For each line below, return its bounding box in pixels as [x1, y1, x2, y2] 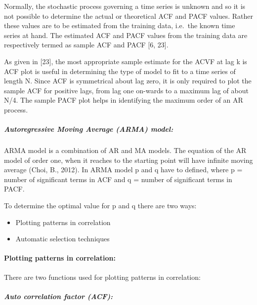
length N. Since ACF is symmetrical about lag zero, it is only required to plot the [4, 76, 252, 86]
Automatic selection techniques [15, 233, 110, 244]
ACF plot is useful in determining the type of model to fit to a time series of [4, 66, 236, 76]
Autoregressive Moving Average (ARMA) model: [4, 124, 173, 134]
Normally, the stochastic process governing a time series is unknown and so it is [4, 1, 246, 11]
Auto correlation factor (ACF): [4, 291, 113, 301]
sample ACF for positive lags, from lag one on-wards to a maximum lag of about [4, 85, 249, 95]
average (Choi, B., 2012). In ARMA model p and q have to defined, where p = [4, 164, 243, 175]
